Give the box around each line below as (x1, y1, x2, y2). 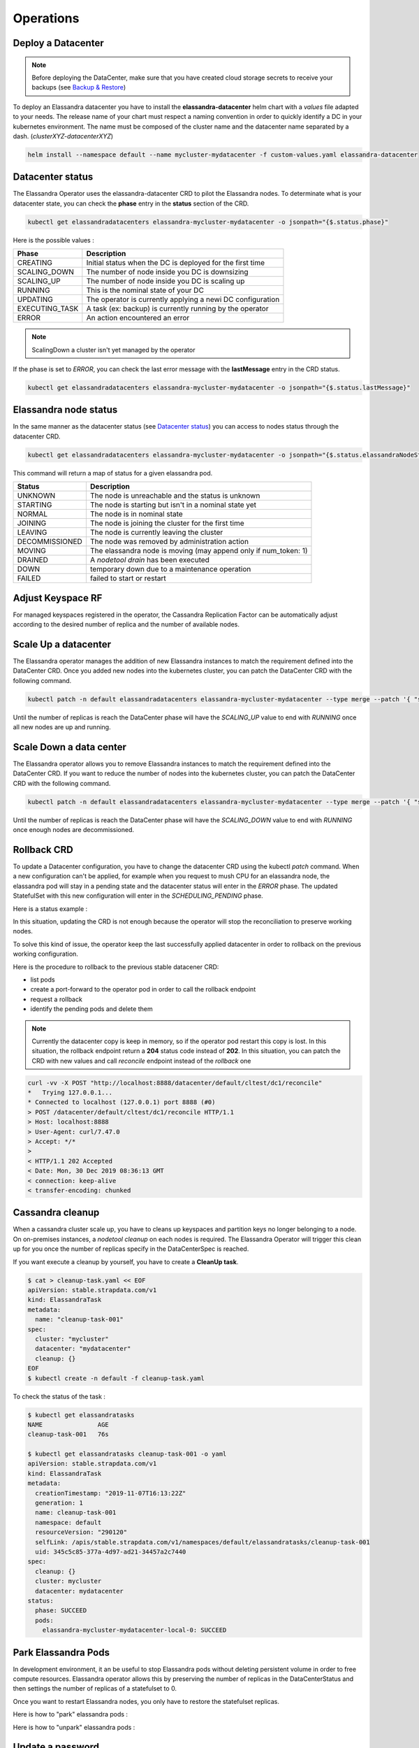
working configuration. (13, 950, 78, 958)
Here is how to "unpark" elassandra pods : (13, 1723, 135, 1731)
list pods (30, 975, 55, 984)
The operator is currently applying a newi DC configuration (86, 294, 280, 304)
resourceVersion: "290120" (35, 1528, 128, 1536)
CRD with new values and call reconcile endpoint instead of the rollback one (31, 1056, 251, 1065)
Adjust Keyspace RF (13, 592, 103, 604)
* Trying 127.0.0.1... (27, 1089, 113, 1097)
